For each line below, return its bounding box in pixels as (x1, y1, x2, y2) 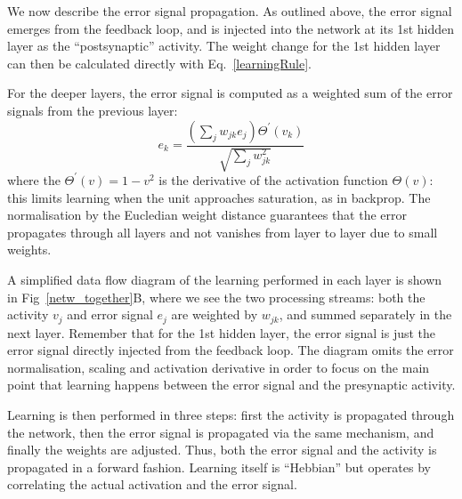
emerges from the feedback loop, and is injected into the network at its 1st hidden (7, 19, 455, 37)
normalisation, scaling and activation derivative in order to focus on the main (7, 358, 430, 376)
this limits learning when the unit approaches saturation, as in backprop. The (7, 188, 431, 206)
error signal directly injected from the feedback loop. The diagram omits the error (7, 341, 454, 359)
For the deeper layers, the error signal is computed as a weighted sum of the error (7, 84, 453, 102)
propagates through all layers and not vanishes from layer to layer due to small (7, 222, 438, 241)
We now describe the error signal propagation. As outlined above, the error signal (7, 2, 452, 20)
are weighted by (171, 305, 258, 324)
